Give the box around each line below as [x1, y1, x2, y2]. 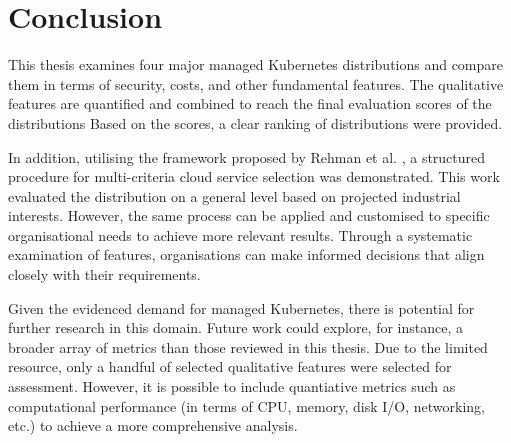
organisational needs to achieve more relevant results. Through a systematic [8, 224, 473, 245]
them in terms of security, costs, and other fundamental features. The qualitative [8, 73, 504, 94]
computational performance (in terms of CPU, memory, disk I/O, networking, [8, 395, 485, 416]
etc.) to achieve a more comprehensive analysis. [8, 415, 298, 436]
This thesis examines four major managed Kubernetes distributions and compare [8, 54, 504, 75]
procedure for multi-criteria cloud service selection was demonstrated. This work [8, 166, 500, 187]
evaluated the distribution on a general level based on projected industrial [8, 185, 461, 206]
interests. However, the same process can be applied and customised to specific [8, 205, 490, 226]
